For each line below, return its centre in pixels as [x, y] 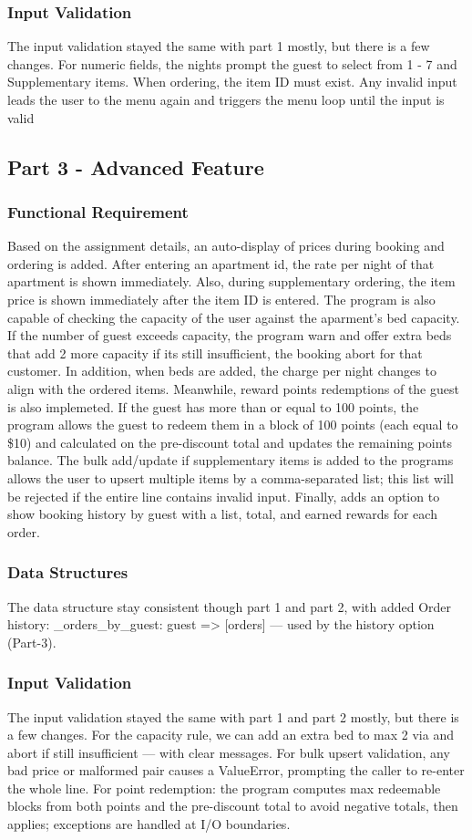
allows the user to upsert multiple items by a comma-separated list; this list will [231, 477]
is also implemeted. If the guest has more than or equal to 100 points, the [213, 406]
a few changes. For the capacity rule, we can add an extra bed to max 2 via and [231, 735]
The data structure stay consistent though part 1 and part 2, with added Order [230, 606]
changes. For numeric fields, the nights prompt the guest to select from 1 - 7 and [232, 63]
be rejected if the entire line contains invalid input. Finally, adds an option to [224, 496]
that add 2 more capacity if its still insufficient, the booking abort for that [215, 353]
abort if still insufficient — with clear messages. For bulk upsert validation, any [229, 752]
